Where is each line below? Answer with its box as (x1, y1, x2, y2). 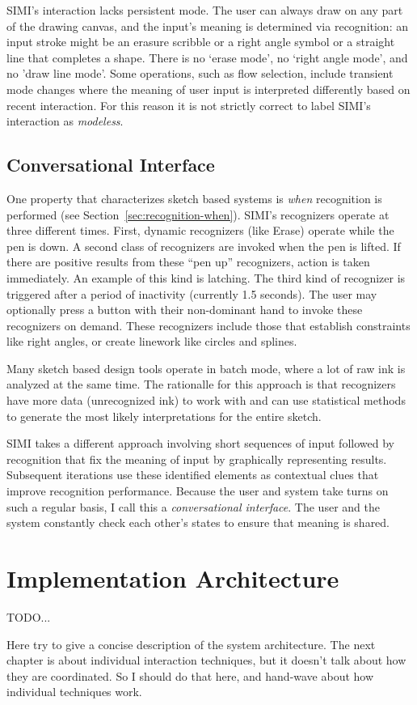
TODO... (6, 608, 51, 625)
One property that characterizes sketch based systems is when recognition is (6, 189, 382, 206)
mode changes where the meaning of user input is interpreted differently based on (6, 80, 411, 97)
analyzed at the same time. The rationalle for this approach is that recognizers (6, 376, 396, 393)
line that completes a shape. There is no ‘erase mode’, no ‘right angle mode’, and (6, 49, 408, 66)
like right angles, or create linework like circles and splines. (6, 333, 297, 350)
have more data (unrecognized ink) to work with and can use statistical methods (6, 392, 406, 409)
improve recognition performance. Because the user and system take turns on (6, 482, 389, 499)
